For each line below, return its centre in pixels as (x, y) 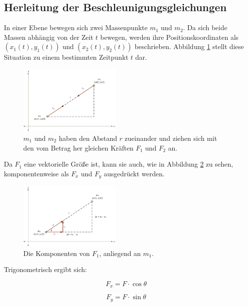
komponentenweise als (36, 173)
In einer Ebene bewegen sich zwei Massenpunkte (76, 27)
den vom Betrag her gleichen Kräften (79, 147)
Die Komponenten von (57, 253)
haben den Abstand (88, 138)
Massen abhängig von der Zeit (49, 37)
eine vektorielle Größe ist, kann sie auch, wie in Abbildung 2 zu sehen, (129, 164)
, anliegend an (120, 253)
